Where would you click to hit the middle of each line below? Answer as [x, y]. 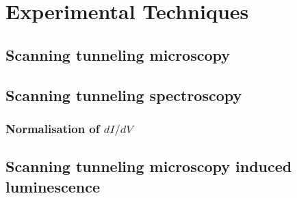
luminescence [53, 186]
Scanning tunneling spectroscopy [124, 95]
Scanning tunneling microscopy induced [149, 166]
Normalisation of [53, 128]
